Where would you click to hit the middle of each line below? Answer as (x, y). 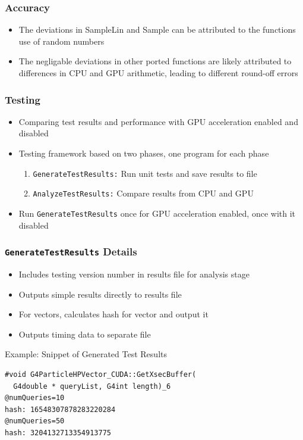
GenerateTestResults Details (71, 252)
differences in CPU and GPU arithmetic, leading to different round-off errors (158, 73)
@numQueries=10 (35, 398)
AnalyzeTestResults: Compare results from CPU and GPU (143, 193)
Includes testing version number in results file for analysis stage (134, 274)
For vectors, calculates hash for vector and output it (113, 314)
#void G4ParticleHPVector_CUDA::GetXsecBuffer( (101, 374)
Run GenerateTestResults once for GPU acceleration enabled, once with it (157, 213)
